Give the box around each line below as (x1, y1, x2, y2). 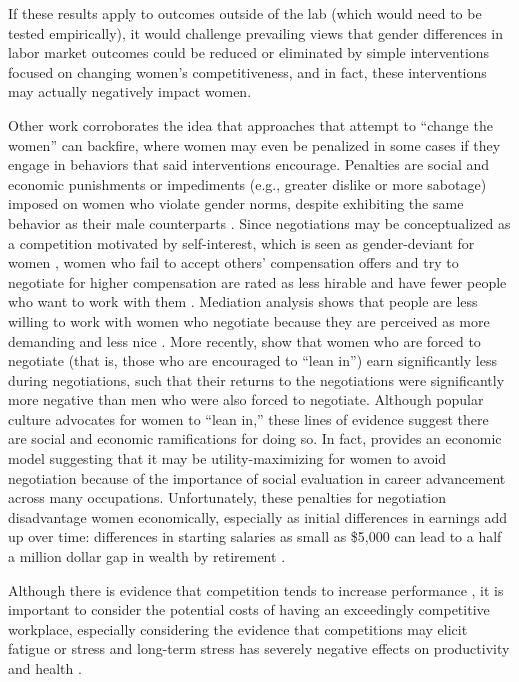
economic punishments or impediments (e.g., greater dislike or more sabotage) (8, 173, 487, 194)
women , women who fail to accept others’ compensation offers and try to (8, 252, 459, 273)
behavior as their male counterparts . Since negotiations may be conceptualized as (8, 212, 511, 233)
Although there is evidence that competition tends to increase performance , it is (8, 579, 504, 600)
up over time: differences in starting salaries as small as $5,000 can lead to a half (8, 526, 502, 547)
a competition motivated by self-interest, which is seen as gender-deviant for (8, 232, 475, 253)
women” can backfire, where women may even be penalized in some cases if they (8, 134, 501, 155)
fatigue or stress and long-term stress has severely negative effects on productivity (8, 638, 510, 659)
